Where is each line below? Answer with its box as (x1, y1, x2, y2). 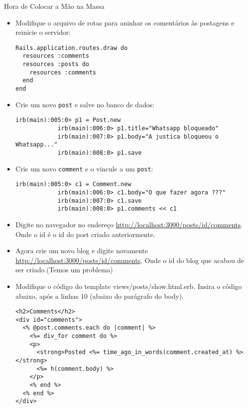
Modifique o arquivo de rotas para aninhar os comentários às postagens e (15, 17, 234, 27)
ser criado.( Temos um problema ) (15, 264, 113, 275)
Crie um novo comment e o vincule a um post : (15, 163, 153, 173)
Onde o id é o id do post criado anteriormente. (15, 229, 156, 239)
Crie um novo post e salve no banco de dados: (15, 99, 155, 109)
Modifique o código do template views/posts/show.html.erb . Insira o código (15, 281, 242, 291)
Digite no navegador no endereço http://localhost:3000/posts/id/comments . (15, 219, 243, 229)
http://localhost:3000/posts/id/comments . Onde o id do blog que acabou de (15, 255, 244, 265)
